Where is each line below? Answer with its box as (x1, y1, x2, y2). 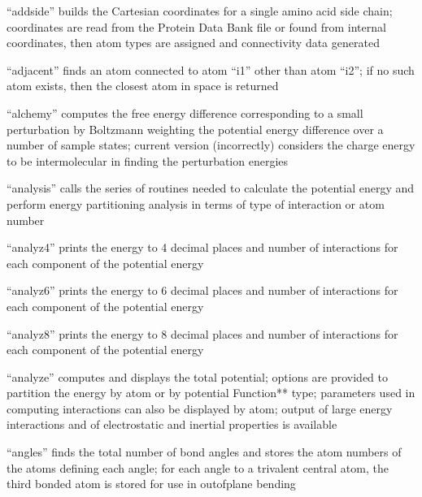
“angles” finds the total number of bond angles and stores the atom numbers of (7, 443, 402, 460)
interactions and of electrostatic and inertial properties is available (7, 416, 337, 433)
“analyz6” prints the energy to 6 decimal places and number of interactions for (7, 282, 398, 299)
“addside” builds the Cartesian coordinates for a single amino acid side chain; (7, 2, 393, 19)
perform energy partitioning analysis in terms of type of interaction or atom (7, 195, 385, 212)
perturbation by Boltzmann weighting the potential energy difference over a (7, 120, 384, 137)
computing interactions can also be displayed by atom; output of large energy (7, 400, 393, 417)
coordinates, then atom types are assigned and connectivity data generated (7, 34, 380, 51)
